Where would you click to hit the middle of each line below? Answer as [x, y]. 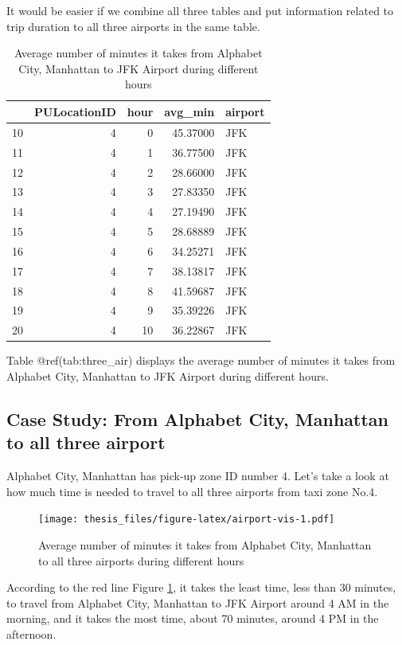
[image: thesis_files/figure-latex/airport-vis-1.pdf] [187, 520]
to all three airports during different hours [141, 560]
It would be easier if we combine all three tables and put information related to [200, 10]
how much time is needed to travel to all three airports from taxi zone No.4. [192, 491]
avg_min [189, 111]
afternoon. [31, 633]
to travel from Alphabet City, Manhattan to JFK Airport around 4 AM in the [198, 602]
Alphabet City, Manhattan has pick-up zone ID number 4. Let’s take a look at [198, 476]
